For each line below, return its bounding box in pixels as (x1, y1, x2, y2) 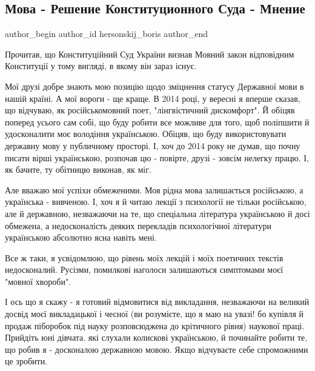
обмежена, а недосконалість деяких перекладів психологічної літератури (5, 219, 271, 232)
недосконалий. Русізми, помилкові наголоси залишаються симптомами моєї (5, 263, 283, 276)
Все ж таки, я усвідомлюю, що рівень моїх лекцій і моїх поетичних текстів (5, 251, 283, 264)
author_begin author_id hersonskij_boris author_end (5, 27, 208, 40)
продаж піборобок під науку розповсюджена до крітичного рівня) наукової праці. (5, 319, 305, 332)
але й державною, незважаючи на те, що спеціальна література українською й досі (5, 207, 310, 219)
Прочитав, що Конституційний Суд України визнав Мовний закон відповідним (5, 47, 294, 60)
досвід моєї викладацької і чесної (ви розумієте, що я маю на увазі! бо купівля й (5, 307, 304, 320)
